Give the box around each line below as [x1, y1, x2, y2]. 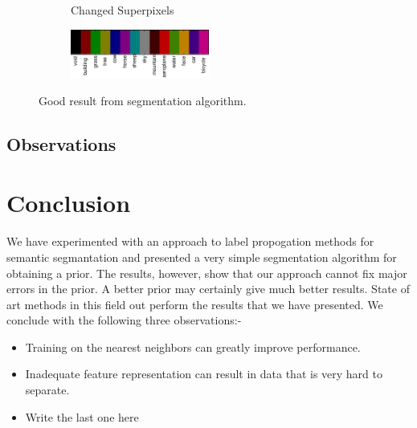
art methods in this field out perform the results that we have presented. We [6, 296, 383, 312]
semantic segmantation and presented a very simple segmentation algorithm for [6, 248, 397, 265]
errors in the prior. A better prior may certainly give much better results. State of [6, 280, 410, 297]
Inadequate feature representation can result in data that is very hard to [25, 365, 383, 382]
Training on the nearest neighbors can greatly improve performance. [25, 338, 361, 355]
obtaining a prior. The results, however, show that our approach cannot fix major [6, 264, 407, 281]
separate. [25, 381, 70, 398]
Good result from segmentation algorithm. [39, 92, 247, 108]
